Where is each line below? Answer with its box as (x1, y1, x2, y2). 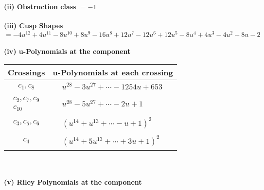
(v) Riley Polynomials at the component (4, 177, 142, 187)
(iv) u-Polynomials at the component (4, 46, 131, 56)
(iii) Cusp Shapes (4, 20, 63, 31)
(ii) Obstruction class (4, 1, 76, 11)
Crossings (8, 67, 45, 78)
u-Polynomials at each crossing (53, 67, 173, 78)
